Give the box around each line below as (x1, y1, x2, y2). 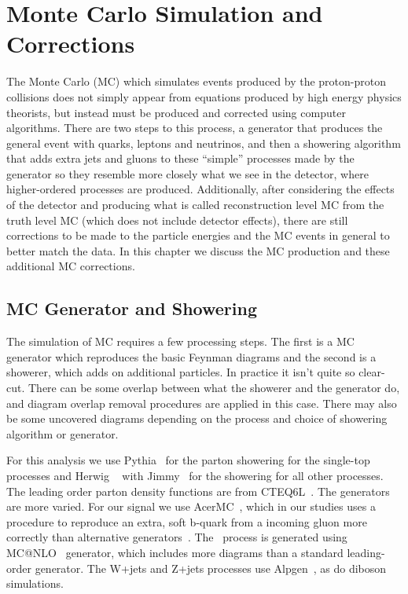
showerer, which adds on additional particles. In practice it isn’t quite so (6, 364, 355, 380)
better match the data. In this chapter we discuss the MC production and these (6, 242, 390, 258)
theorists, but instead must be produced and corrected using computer (6, 104, 346, 120)
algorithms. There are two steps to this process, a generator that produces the (6, 119, 383, 136)
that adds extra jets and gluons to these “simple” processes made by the (6, 150, 355, 167)
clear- (358, 364, 385, 380)
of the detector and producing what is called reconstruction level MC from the (6, 196, 384, 213)
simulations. (6, 575, 64, 592)
